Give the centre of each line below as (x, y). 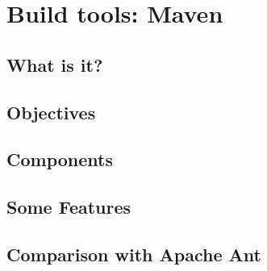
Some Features (69, 207)
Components (60, 159)
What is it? (55, 64)
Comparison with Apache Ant (134, 254)
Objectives (51, 112)
